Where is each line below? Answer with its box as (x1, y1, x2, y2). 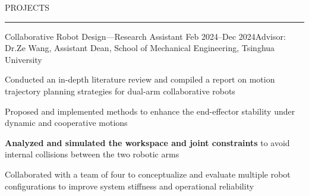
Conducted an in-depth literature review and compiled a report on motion (5, 73, 275, 86)
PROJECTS (5, 1, 50, 13)
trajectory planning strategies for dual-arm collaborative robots (5, 84, 235, 97)
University (5, 53, 42, 65)
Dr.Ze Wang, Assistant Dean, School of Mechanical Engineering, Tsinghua (5, 42, 275, 54)
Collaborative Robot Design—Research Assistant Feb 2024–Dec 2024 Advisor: (5, 30, 286, 42)
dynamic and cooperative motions (5, 116, 128, 129)
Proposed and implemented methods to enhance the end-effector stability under (5, 105, 295, 117)
